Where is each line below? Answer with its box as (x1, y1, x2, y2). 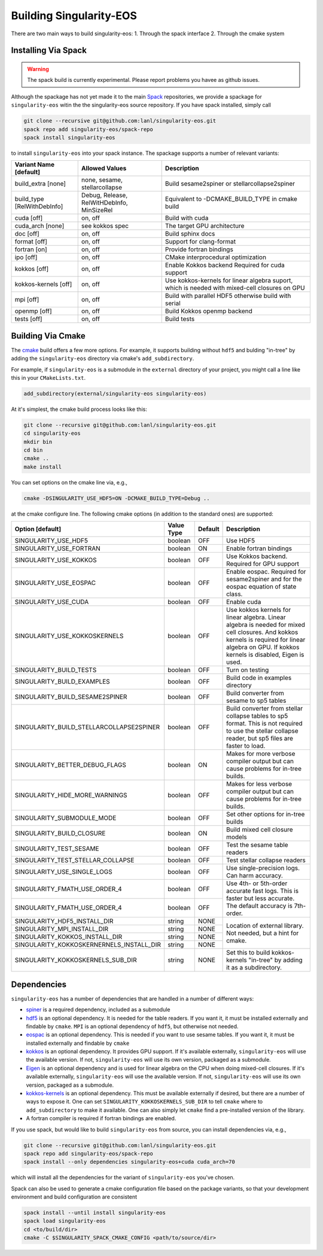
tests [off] (14, 315, 42, 323)
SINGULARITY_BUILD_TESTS (14, 666, 97, 674)
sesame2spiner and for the (226, 575, 302, 583)
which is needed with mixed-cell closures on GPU (164, 284, 305, 292)
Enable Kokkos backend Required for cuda (164, 261, 285, 269)
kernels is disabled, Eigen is (226, 651, 304, 659)
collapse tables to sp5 (226, 712, 288, 720)
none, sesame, (81, 176, 123, 184)
